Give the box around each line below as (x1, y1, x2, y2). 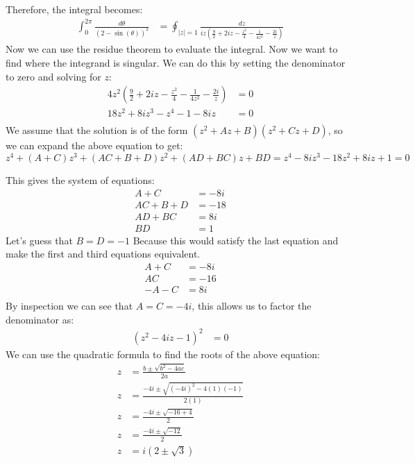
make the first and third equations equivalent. (6, 246, 201, 261)
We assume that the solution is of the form (6, 123, 188, 137)
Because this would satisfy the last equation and (133, 233, 339, 247)
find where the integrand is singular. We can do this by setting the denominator (6, 56, 346, 70)
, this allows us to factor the (192, 298, 312, 313)
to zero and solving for (6, 69, 101, 83)
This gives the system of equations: (6, 173, 155, 187)
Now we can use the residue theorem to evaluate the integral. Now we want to (6, 42, 338, 56)
